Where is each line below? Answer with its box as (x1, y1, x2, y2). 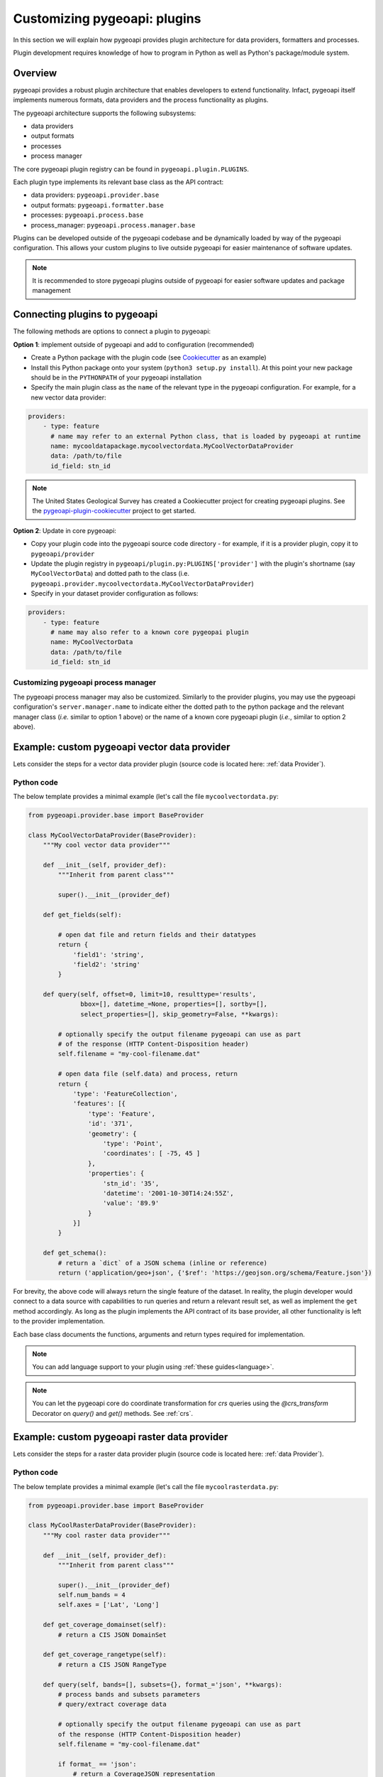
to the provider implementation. (13, 1317, 106, 1326)
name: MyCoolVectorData (50, 638, 133, 646)
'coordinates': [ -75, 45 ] (103, 1149, 201, 1158)
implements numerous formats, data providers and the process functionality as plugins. (13, 96, 269, 104)
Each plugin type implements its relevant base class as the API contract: (13, 178, 224, 186)
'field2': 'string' (72, 960, 141, 968)
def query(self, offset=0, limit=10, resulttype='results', (43, 990, 257, 999)
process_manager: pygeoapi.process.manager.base (30, 220, 196, 229)
